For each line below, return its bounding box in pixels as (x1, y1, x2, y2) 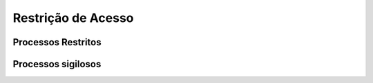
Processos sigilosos (12, 58, 102, 70)
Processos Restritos (12, 36, 102, 48)
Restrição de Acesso (12, 10, 134, 25)
